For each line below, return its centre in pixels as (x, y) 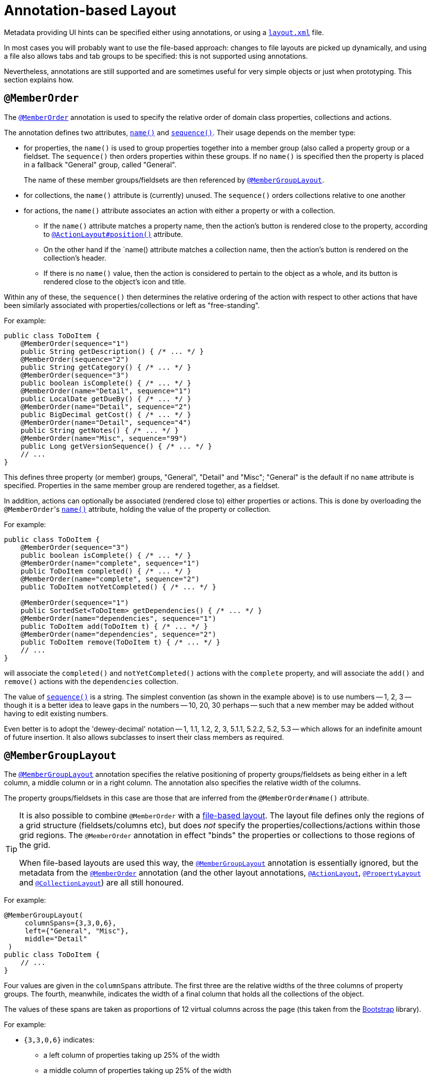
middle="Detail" (56, 939)
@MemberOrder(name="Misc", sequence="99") (104, 438)
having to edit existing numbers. (56, 713)
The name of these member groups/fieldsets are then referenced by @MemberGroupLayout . (174, 180)
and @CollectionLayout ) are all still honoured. (101, 883)
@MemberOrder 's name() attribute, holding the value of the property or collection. (137, 509)
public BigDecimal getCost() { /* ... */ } (106, 414)
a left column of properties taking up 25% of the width (132, 1055)
